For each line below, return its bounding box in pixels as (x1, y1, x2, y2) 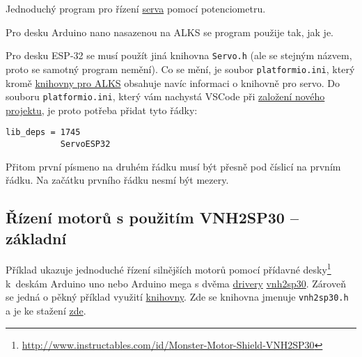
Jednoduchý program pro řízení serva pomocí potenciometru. (6, 1, 266, 15)
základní (6, 227, 67, 248)
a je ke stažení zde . (6, 303, 86, 317)
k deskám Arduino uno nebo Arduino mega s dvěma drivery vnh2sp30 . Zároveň (6, 276, 346, 290)
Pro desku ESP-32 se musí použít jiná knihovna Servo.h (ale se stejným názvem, (6, 48, 352, 63)
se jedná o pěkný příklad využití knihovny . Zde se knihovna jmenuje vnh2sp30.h (6, 289, 349, 304)
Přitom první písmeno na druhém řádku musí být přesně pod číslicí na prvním (6, 159, 341, 173)
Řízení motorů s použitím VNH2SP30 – (6, 207, 299, 228)
